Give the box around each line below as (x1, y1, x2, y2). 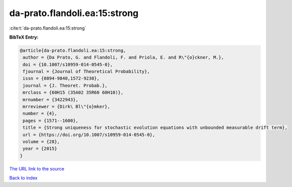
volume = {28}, (23, 139, 60, 144)
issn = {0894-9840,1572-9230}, (23, 76, 100, 81)
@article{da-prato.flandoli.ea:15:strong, (20, 48, 126, 53)
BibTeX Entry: (9, 34, 39, 40)
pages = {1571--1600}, (23, 118, 79, 123)
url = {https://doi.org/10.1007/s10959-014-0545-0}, (23, 132, 155, 137)
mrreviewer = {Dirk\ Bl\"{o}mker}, (23, 104, 111, 110)
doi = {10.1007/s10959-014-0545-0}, (23, 62, 113, 67)
